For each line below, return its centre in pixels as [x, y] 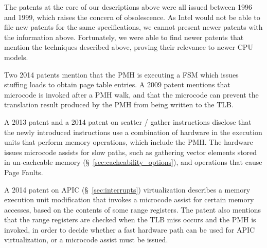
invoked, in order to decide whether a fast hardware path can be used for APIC [130, 229]
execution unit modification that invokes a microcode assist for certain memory [129, 199]
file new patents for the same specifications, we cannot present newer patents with [133, 27]
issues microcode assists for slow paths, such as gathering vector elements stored [131, 152]
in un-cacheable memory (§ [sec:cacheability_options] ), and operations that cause [133, 162]
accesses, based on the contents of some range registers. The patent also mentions [132, 209]
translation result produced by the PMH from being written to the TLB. [119, 104]
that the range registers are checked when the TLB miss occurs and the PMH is [130, 220]
